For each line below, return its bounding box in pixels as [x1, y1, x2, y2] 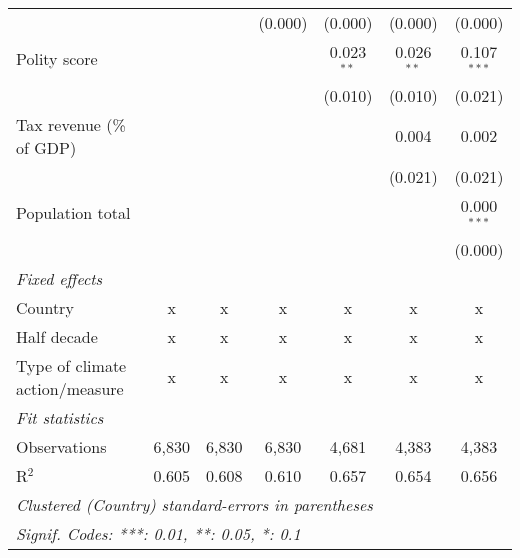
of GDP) [16, 135, 77, 159]
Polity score [16, 47, 98, 71]
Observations [16, 434, 107, 458]
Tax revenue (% [16, 112, 126, 136]
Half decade [16, 324, 98, 348]
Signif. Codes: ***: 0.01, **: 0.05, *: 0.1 [16, 521, 301, 545]
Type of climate [16, 353, 127, 377]
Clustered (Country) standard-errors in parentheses [16, 492, 373, 516]
